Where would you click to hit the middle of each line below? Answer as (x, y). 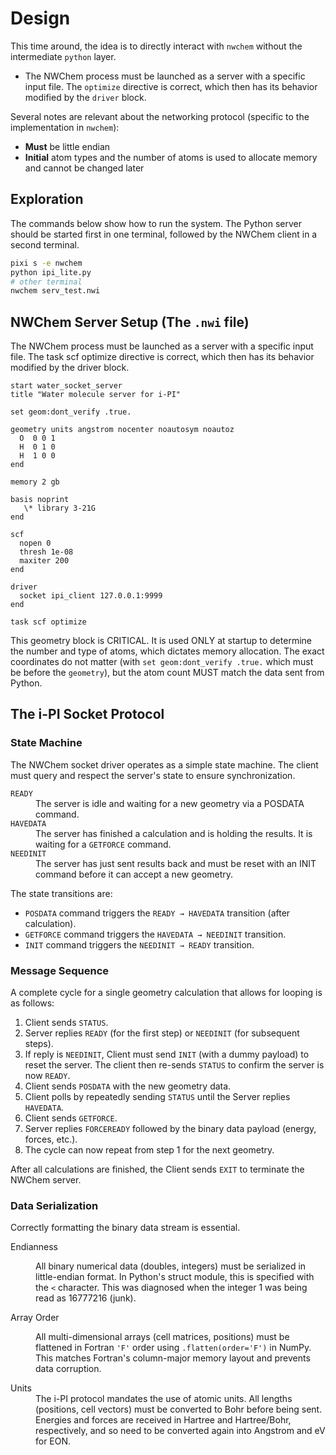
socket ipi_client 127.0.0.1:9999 (91, 596)
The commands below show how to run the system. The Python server (156, 223)
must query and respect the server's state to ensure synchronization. (153, 775)
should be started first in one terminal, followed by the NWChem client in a (164, 234)
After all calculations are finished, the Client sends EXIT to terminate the (157, 1169)
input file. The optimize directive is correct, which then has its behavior (171, 86)
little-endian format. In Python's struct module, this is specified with (175, 1277)
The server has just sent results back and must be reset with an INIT (176, 863)
